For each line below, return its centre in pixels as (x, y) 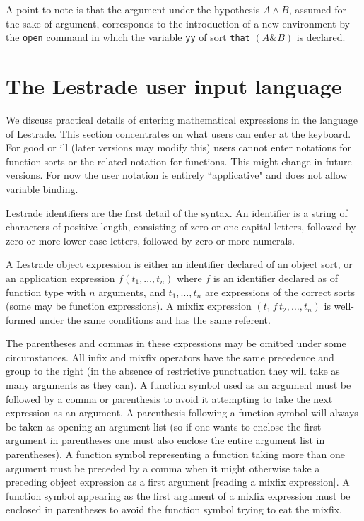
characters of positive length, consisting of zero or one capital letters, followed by (181, 227)
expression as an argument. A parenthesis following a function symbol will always (182, 412)
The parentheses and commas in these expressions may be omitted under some (176, 343)
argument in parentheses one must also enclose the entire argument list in (165, 440)
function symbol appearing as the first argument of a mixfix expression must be (178, 495)
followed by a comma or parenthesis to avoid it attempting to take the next (169, 398)
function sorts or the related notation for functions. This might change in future (179, 161)
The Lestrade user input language (174, 86)
